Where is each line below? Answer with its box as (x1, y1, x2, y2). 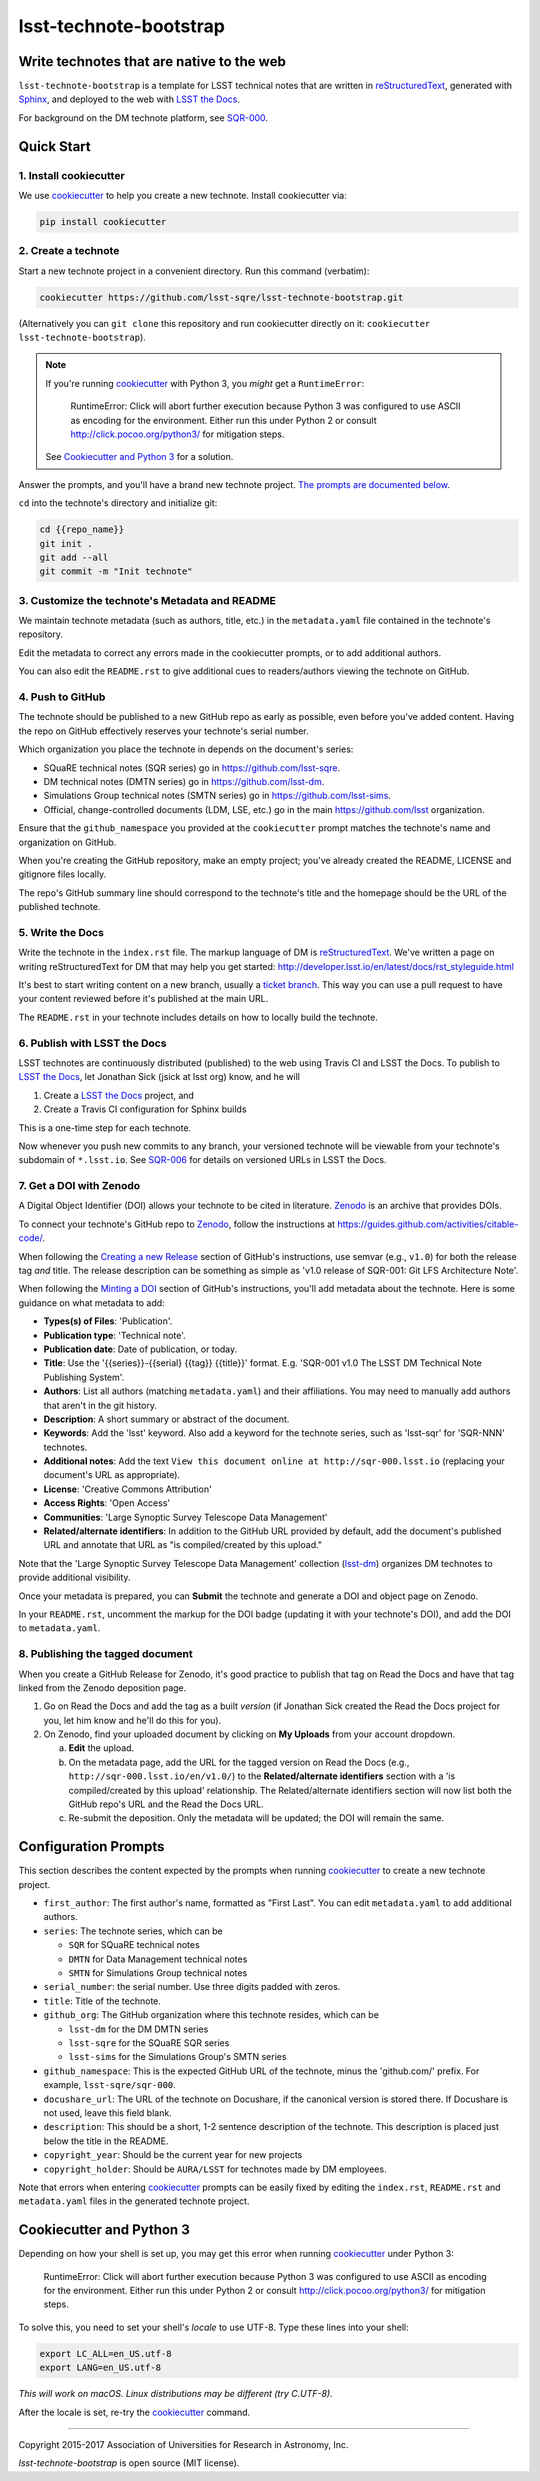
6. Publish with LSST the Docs (18, 1036, 167, 1050)
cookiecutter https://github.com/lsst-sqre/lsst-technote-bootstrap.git (39, 291, 404, 303)
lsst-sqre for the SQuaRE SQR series (68, 2037, 230, 2049)
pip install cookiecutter (39, 216, 167, 227)
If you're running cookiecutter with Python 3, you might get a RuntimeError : (45, 377, 365, 389)
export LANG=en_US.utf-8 (39, 2362, 162, 2374)
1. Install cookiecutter (18, 168, 125, 182)
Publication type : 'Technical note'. (43, 1329, 186, 1341)
